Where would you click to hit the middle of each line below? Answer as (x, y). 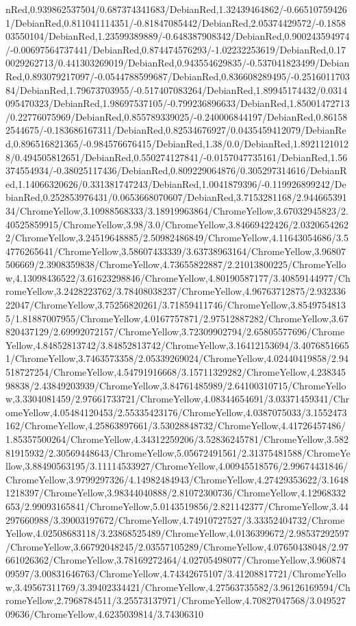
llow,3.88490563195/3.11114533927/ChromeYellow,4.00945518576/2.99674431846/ (177, 466)
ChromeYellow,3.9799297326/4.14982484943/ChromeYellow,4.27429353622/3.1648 (177, 479)
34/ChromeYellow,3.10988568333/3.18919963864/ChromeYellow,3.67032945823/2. (177, 210)
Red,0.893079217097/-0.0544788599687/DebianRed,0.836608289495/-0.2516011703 (178, 76)
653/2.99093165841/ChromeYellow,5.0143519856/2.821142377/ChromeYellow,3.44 (177, 506)
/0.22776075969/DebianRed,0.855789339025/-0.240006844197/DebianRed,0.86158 (177, 116)
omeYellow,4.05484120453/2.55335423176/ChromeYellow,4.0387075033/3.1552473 (176, 412)
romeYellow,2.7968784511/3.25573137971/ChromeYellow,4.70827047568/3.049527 (176, 600)
